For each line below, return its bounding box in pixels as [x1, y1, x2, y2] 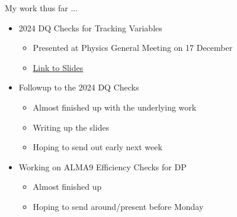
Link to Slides [33, 61, 84, 73]
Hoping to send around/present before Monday [33, 200, 204, 212]
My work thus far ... [5, 2, 78, 14]
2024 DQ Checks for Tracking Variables [18, 21, 162, 34]
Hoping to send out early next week [33, 141, 162, 153]
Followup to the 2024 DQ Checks [18, 81, 139, 93]
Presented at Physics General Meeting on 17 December [33, 41, 233, 54]
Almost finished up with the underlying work [33, 101, 197, 113]
